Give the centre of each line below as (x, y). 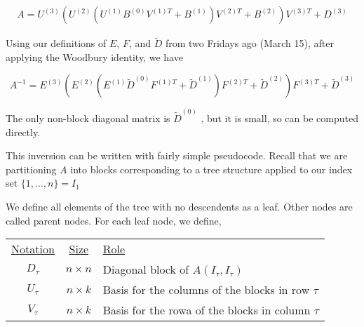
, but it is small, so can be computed (279, 118)
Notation (33, 249)
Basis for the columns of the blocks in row (206, 290)
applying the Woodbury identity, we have (94, 56)
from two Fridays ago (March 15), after (249, 43)
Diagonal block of (146, 269)
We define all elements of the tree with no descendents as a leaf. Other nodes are (179, 207)
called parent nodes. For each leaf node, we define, (114, 220)
